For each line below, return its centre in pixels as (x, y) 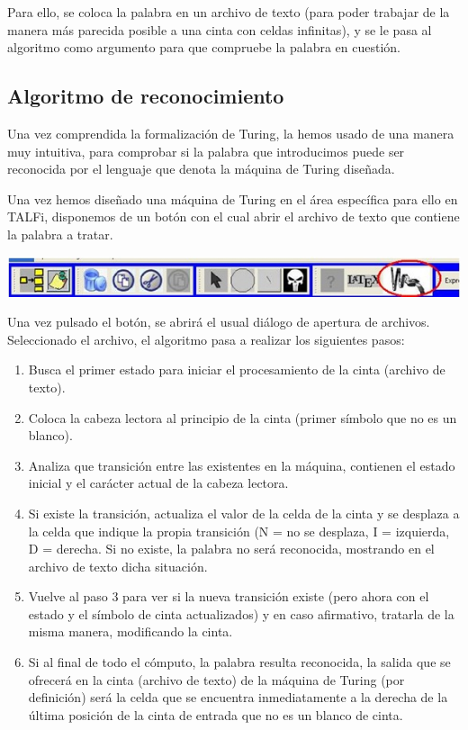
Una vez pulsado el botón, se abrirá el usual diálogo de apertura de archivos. (219, 322)
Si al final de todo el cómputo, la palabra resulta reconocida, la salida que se (239, 662)
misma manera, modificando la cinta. (130, 631)
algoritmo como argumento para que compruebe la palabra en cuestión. (204, 47)
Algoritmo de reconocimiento (146, 96)
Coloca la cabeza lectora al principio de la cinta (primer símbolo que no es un (243, 417)
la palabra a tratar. (60, 234)
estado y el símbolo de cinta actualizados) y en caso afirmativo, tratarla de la (241, 613)
